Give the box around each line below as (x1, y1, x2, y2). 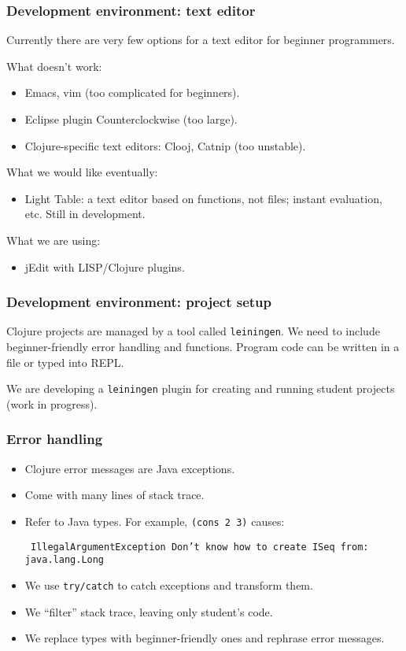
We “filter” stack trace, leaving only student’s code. (24, 603, 273, 620)
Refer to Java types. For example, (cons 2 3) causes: (24, 512, 285, 529)
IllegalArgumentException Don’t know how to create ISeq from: (30, 541, 369, 553)
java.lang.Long (24, 554, 105, 566)
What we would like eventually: (6, 164, 158, 180)
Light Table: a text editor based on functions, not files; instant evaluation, (24, 190, 382, 206)
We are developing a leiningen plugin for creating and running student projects (6, 380, 395, 397)
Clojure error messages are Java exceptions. (24, 460, 235, 476)
